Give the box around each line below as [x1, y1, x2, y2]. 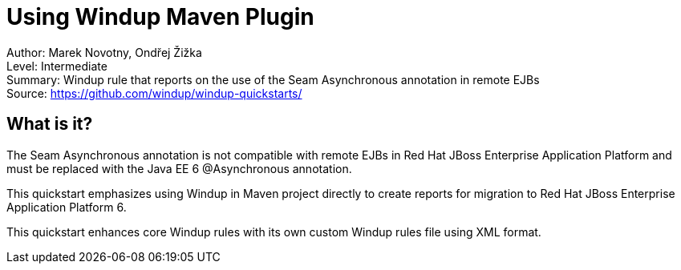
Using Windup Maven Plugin [6, 3, 314, 30]
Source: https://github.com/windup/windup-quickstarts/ [6, 86, 302, 100]
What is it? [6, 114, 93, 135]
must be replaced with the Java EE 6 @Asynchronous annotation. [6, 161, 352, 175]
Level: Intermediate [6, 58, 107, 73]
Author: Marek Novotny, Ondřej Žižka [6, 45, 202, 59]
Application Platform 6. [6, 199, 127, 214]
